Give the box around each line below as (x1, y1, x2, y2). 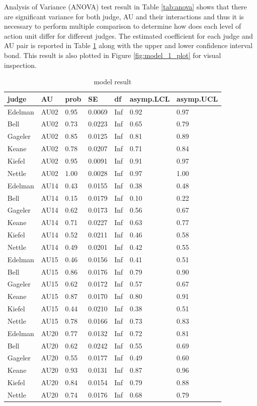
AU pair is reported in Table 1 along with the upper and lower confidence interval (4, 40, 253, 51)
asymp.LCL (130, 93, 170, 104)
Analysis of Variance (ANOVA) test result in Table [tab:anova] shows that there (4, 1, 247, 11)
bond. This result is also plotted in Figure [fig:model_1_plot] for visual (4, 50, 221, 60)
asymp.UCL (176, 93, 218, 104)
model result (94, 76, 132, 87)
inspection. (4, 59, 37, 70)
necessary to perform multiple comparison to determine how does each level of (4, 21, 241, 31)
